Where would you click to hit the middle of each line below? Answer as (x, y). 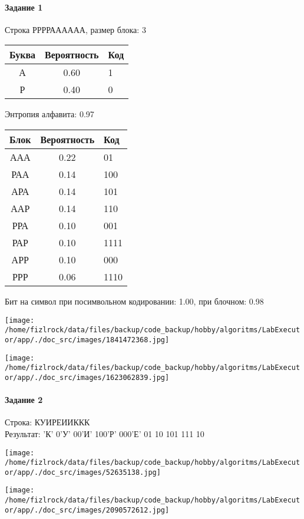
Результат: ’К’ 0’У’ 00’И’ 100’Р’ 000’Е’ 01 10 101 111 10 (105, 433)
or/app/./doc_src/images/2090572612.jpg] (87, 510)
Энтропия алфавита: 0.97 (49, 114)
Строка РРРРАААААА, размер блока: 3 (75, 29)
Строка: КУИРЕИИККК (47, 422)
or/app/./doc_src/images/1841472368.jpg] (87, 340)
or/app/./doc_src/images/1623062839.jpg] (87, 377)
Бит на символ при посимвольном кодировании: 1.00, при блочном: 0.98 (134, 301)
